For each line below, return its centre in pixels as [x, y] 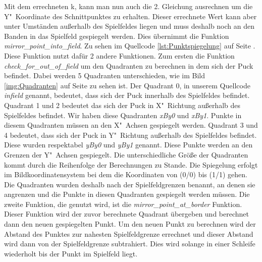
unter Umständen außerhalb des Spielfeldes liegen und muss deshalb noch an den [129, 26]
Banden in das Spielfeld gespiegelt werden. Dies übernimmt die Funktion [117, 36]
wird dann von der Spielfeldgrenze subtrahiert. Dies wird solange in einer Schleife [130, 244]
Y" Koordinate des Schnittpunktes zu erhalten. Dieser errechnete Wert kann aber [130, 16]
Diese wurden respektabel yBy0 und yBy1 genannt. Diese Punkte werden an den [128, 145]
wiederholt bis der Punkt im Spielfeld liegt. [71, 253]
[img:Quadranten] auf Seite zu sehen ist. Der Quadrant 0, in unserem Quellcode [127, 85]
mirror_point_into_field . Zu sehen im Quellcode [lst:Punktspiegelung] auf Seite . [130, 46]
